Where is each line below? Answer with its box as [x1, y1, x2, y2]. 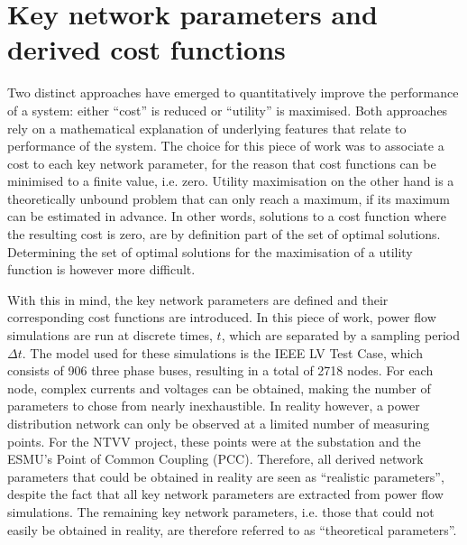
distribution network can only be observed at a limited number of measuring [7, 414, 430, 432]
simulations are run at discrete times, [7, 326, 213, 345]
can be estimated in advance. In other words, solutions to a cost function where [7, 207, 446, 226]
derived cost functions [7, 31, 286, 68]
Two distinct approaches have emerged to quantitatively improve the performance [7, 83, 459, 102]
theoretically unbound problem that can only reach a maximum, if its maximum [7, 189, 450, 208]
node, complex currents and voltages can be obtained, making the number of [7, 378, 431, 397]
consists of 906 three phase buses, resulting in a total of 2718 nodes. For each [7, 361, 434, 380]
